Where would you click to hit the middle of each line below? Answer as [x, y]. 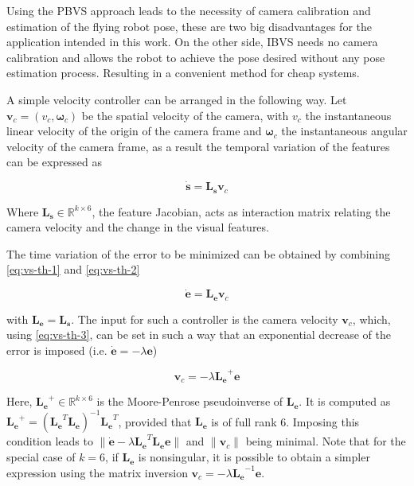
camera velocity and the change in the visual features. [138, 227]
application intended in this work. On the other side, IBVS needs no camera [192, 42]
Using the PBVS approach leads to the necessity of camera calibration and [189, 10]
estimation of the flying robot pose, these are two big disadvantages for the [189, 26]
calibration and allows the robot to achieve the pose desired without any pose [196, 57]
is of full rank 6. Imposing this [285, 421]
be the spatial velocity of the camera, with [185, 115]
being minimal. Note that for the [326, 441]
